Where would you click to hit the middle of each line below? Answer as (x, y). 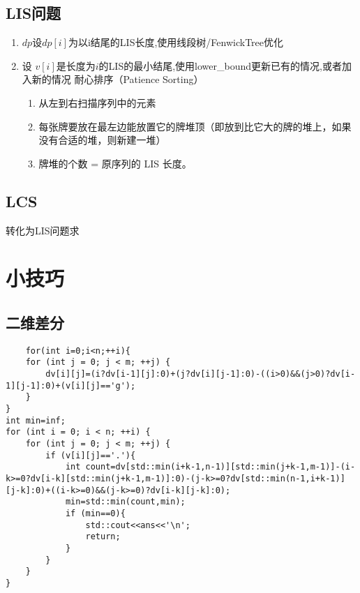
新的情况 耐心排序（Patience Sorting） (118, 79)
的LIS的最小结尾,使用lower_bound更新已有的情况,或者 (220, 65)
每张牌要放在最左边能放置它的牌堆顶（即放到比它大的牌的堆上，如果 (195, 126)
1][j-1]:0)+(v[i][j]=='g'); (71, 385)
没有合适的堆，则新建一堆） (102, 140)
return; (103, 537)
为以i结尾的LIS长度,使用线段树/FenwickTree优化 (175, 42)
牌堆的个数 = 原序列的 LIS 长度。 (115, 163)
